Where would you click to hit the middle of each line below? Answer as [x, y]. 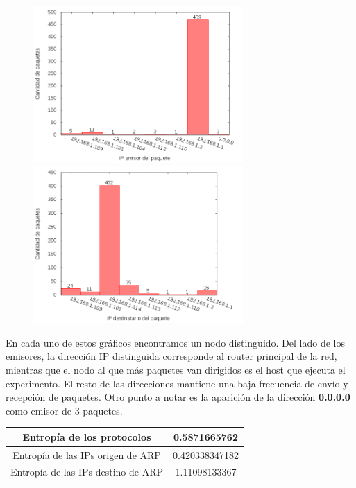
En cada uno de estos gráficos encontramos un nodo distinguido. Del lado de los [175, 342]
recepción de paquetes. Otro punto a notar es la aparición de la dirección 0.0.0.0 [178, 397]
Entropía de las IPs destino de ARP [87, 472]
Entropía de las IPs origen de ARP [87, 454]
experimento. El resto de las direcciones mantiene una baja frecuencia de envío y [177, 383]
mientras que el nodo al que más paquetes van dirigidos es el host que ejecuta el [176, 369]
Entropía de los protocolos [87, 436]
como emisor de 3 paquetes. [64, 410]
